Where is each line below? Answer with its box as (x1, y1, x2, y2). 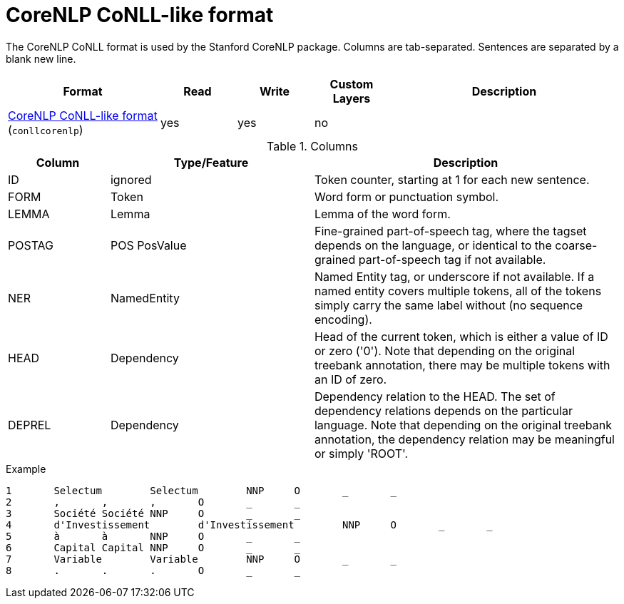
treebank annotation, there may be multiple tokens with (314, 357, 610, 372)
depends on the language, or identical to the (314, 237, 552, 252)
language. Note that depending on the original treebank (314, 417, 612, 432)
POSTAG (8, 237, 54, 252)
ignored (110, 172, 152, 187)
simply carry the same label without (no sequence (314, 297, 583, 312)
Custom (329, 76, 374, 91)
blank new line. (6, 52, 76, 65)
